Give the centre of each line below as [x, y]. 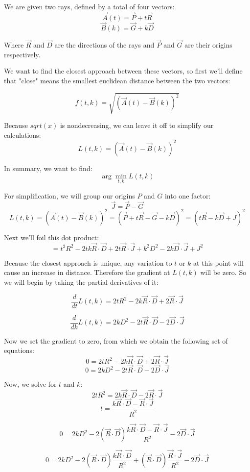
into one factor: [188, 195]
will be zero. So [223, 272]
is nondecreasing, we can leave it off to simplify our [137, 125]
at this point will [218, 262]
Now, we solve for [30, 384]
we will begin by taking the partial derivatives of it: [81, 282]
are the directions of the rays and [104, 45]
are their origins [208, 45]
